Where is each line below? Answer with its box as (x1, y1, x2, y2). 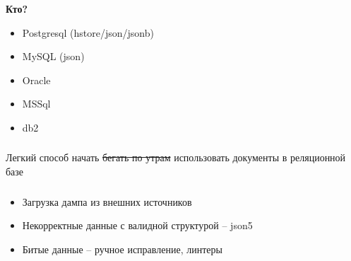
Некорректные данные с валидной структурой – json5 (22, 218, 253, 233)
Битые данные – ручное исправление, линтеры (22, 241, 222, 256)
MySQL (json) (22, 49, 85, 64)
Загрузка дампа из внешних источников (22, 194, 192, 209)
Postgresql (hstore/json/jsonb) (22, 25, 154, 40)
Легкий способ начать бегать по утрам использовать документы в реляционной (6, 150, 346, 165)
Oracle (22, 72, 51, 87)
